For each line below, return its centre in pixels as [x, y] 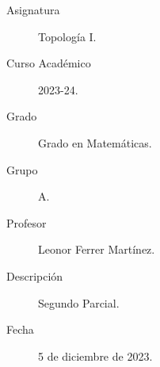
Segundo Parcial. [79, 302]
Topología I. [67, 36]
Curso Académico [49, 63]
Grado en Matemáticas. [95, 142]
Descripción [35, 275]
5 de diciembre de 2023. [95, 356]
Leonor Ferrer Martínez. [97, 249]
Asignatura [33, 10]
